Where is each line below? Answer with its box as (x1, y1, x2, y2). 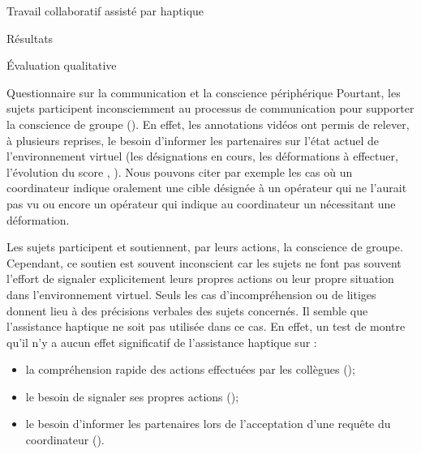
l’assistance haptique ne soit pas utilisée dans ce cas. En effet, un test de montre (6, 318, 406, 335)
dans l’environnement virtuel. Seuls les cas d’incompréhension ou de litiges (6, 285, 376, 302)
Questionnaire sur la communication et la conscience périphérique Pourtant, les (6, 84, 401, 101)
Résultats (6, 29, 54, 46)
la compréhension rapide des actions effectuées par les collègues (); (25, 361, 355, 378)
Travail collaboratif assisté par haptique (6, 2, 204, 19)
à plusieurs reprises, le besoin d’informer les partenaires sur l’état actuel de (6, 131, 380, 148)
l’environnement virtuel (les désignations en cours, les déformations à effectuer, (6, 148, 398, 165)
